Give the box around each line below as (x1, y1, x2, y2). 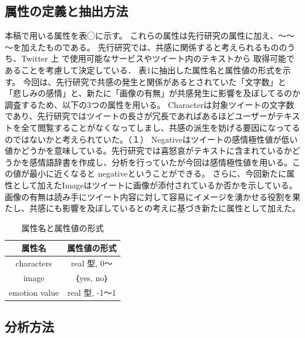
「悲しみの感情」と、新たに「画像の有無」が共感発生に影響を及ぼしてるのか (5, 87, 301, 99)
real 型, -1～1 (67, 286, 116, 298)
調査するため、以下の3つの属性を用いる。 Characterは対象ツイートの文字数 (5, 98, 294, 110)
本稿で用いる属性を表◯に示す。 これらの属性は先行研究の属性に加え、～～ (5, 29, 295, 42)
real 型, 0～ (71, 257, 113, 269)
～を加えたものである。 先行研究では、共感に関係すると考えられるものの (5, 40, 287, 53)
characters (15, 257, 52, 269)
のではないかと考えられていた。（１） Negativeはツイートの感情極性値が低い (5, 133, 298, 145)
